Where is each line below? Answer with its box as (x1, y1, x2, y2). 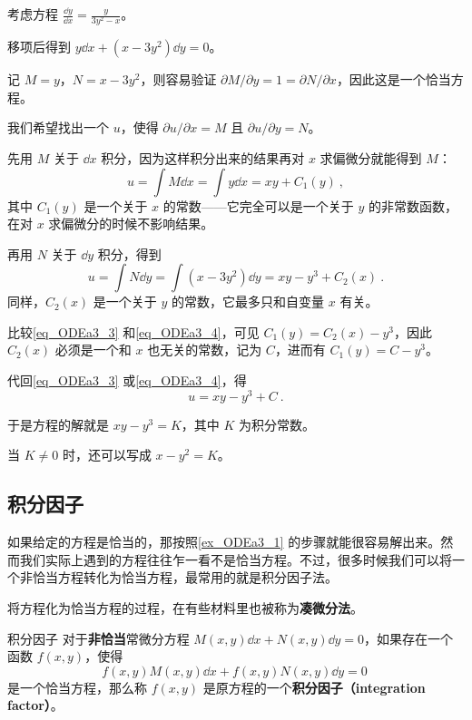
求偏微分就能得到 (320, 148, 422, 167)
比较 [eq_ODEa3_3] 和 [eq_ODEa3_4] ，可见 (7, 322, 260, 341)
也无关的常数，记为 (147, 340, 262, 359)
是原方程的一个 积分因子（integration (202, 677, 426, 696)
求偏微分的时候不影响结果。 (48, 214, 214, 233)
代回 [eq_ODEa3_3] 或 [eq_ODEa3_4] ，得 (7, 371, 247, 390)
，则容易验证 (140, 70, 217, 89)
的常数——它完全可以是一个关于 (162, 196, 354, 215)
